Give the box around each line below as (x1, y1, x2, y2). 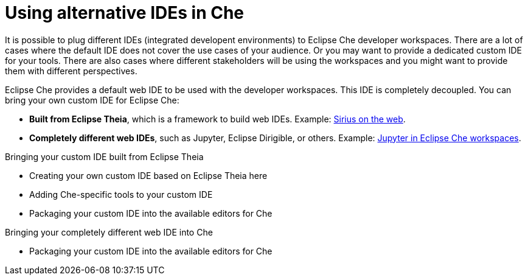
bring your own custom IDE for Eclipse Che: (5, 94, 179, 105)
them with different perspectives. (5, 65, 137, 76)
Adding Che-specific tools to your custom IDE (29, 189, 213, 200)
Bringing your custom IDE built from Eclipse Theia (5, 151, 204, 162)
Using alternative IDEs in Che (5, 2, 245, 23)
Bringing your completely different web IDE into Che (5, 226, 213, 237)
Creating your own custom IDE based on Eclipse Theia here (29, 170, 268, 181)
